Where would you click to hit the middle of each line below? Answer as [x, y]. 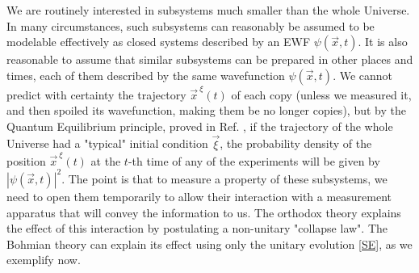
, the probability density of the [296, 143]
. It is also [383, 42]
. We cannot [363, 75]
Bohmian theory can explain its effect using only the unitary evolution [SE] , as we [209, 244]
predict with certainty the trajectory [96, 94]
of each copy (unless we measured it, [321, 94]
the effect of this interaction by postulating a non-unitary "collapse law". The [197, 228]
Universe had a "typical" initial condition [107, 143]
